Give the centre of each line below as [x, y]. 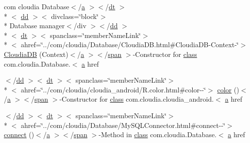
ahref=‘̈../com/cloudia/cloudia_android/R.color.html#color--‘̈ [113, 89]
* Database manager [34, 26]
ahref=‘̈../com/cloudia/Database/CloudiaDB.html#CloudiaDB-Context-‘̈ [130, 45]
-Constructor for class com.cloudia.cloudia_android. [137, 99]
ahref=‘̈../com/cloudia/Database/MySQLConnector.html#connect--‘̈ [123, 125]
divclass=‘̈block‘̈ [75, 16]
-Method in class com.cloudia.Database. [158, 134]
